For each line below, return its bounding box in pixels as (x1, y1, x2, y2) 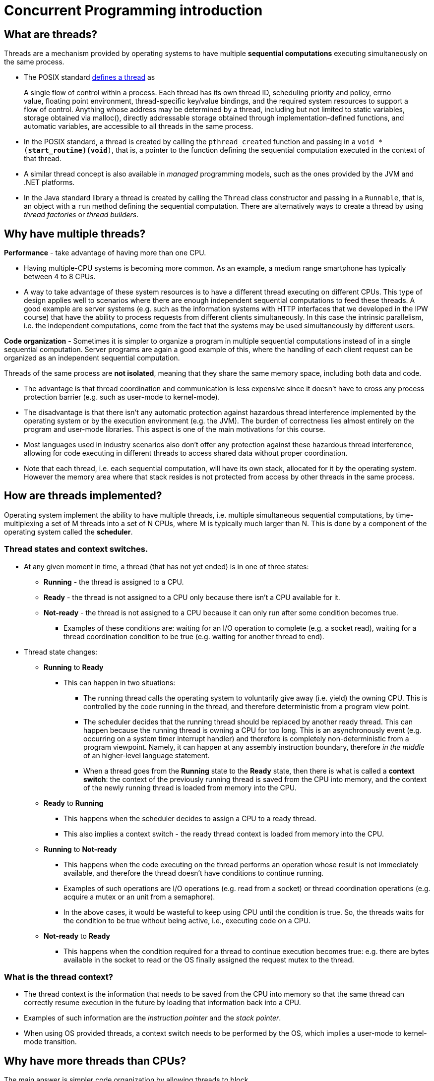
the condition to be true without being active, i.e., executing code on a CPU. (63, 916, 310, 925)
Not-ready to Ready (44, 931, 110, 940)
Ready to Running (44, 798, 104, 807)
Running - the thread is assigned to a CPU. (44, 577, 184, 586)
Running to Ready (44, 662, 104, 671)
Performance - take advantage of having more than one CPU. (4, 248, 206, 257)
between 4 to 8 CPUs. (24, 272, 96, 281)
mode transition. (24, 1037, 77, 1046)
